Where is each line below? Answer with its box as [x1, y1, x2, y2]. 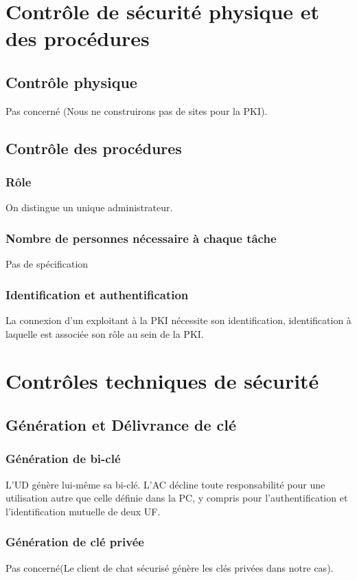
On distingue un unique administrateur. [5, 200, 173, 215]
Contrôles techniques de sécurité [5, 367, 319, 395]
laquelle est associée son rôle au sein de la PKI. [5, 326, 204, 341]
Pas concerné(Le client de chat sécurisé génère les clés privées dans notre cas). [5, 560, 334, 574]
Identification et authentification [5, 286, 189, 303]
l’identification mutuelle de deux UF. [5, 504, 161, 518]
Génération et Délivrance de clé [5, 413, 237, 435]
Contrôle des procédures [5, 137, 182, 158]
